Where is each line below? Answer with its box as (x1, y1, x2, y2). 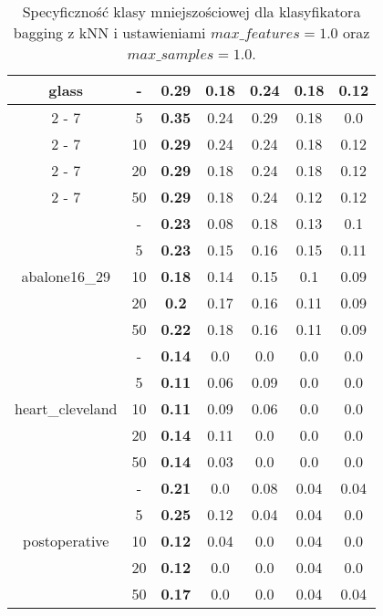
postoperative (23, 530, 109, 551)
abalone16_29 (21, 266, 110, 287)
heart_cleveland (15, 398, 118, 419)
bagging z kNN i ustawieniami (13, 22, 206, 43)
